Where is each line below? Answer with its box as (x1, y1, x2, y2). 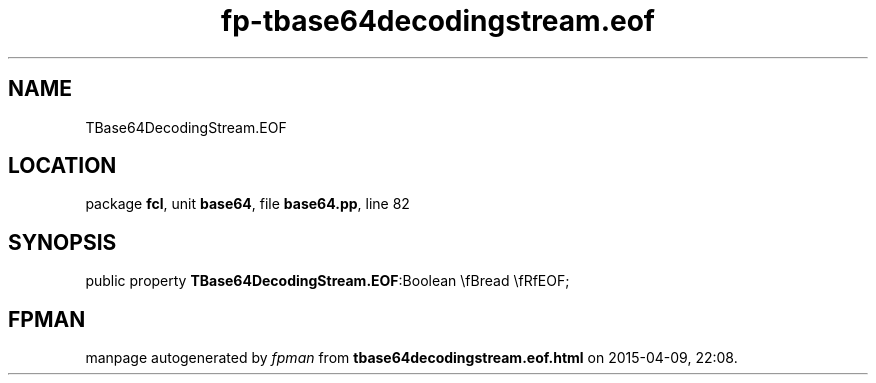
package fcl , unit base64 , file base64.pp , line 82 (85, 195, 410, 213)
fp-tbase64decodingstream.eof (221, 4, 655, 38)
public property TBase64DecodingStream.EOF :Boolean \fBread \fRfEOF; (85, 272, 570, 290)
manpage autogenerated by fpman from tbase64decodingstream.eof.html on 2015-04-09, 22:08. (85, 349, 738, 367)
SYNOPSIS (8, 229, 117, 255)
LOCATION (8, 153, 117, 179)
